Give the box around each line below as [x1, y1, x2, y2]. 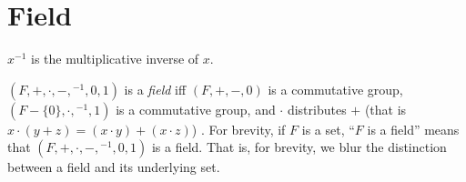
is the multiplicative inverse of [30, 49, 199, 68]
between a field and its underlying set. [7, 157, 220, 177]
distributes [287, 99, 347, 118]
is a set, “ [301, 119, 355, 138]
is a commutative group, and [116, 99, 276, 118]
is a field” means [367, 119, 460, 138]
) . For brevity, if [191, 119, 286, 138]
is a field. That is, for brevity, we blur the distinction [151, 137, 447, 157]
